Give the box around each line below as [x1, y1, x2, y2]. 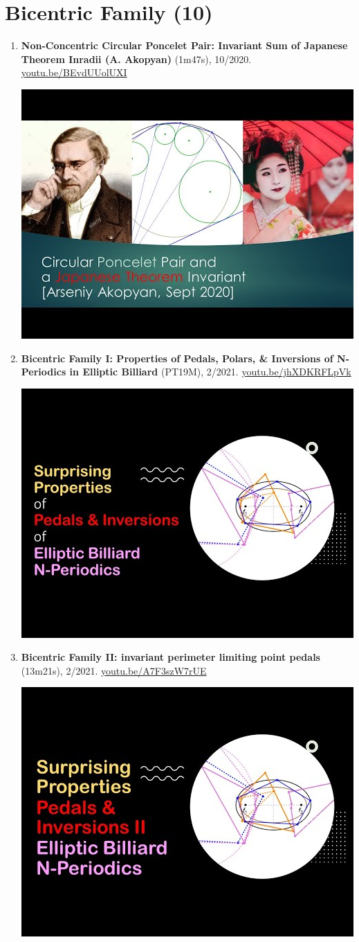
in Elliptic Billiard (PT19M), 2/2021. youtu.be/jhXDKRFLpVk [69, 364, 351, 379]
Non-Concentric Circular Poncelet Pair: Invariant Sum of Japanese [21, 38, 348, 53]
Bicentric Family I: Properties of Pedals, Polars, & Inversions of [21, 350, 333, 365]
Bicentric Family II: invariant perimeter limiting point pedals [21, 650, 320, 664]
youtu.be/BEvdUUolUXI [21, 65, 127, 80]
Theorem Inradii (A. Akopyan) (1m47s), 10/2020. [21, 51, 252, 66]
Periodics [21, 364, 66, 379]
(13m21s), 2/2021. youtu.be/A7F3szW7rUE [21, 663, 207, 677]
